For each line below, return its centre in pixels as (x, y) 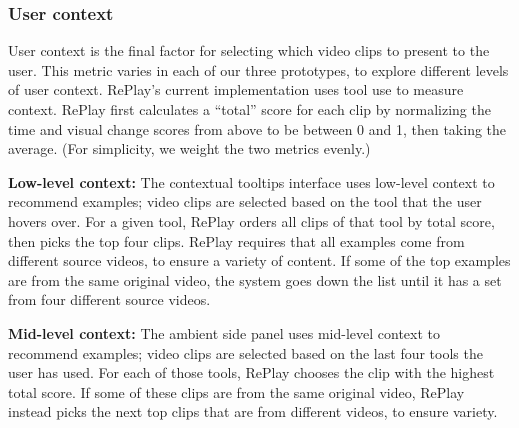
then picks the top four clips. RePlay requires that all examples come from (236, 240)
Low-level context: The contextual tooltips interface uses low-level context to (251, 181)
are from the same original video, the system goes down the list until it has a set (255, 279)
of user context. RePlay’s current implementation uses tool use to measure (236, 89)
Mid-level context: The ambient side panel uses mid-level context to (224, 332)
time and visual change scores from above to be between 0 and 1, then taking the (257, 128)
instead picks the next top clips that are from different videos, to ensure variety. (253, 411)
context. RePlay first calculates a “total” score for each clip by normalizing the (249, 109)
